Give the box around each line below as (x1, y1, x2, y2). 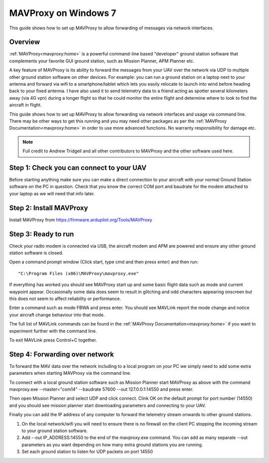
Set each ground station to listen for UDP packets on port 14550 (21, 449, 153, 455)
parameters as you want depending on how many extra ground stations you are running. (21, 442, 203, 448)
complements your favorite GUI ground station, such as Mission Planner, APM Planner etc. (9, 58, 194, 64)
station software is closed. (9, 250, 63, 256)
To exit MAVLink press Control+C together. (9, 337, 97, 343)
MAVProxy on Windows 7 (9, 7, 117, 18)
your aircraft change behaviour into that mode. (9, 311, 105, 317)
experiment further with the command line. (9, 328, 97, 334)
